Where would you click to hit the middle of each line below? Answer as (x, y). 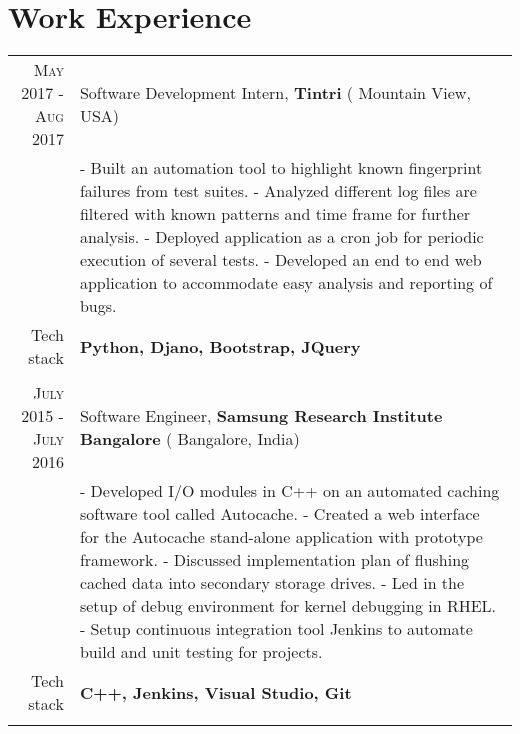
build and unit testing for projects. (201, 652)
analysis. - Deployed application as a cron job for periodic (281, 237)
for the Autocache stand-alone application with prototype (281, 537)
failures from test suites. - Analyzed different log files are (278, 191)
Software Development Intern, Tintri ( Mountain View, (275, 93)
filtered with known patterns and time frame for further (275, 214)
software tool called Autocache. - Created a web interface (279, 514)
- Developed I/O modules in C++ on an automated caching (289, 491)
